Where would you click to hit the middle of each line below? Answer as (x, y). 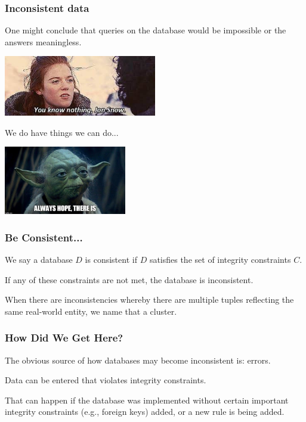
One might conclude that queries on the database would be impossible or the (146, 30)
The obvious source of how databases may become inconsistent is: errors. (138, 360)
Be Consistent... (44, 237)
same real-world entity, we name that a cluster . (91, 311)
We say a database (39, 259)
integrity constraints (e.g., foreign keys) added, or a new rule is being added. (145, 412)
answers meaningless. (43, 41)
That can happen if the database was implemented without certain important (147, 400)
